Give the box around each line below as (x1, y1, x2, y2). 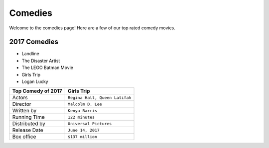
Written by (12, 107, 37, 114)
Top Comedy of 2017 (12, 87, 62, 94)
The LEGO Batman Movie (21, 65, 73, 71)
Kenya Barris (67, 108, 97, 113)
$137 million (67, 134, 97, 139)
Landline (21, 51, 39, 57)
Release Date (12, 127, 43, 134)
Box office (12, 133, 36, 140)
